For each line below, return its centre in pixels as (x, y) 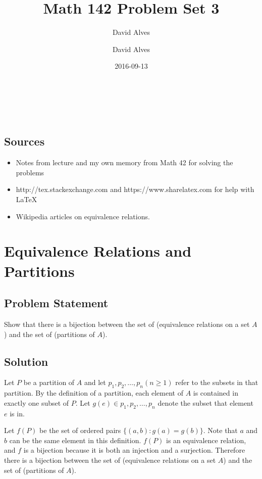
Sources (24, 141)
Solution (26, 361)
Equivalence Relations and (98, 251)
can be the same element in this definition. (75, 440)
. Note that (220, 430)
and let (95, 382)
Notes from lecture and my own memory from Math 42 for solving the (124, 162)
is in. (17, 413)
